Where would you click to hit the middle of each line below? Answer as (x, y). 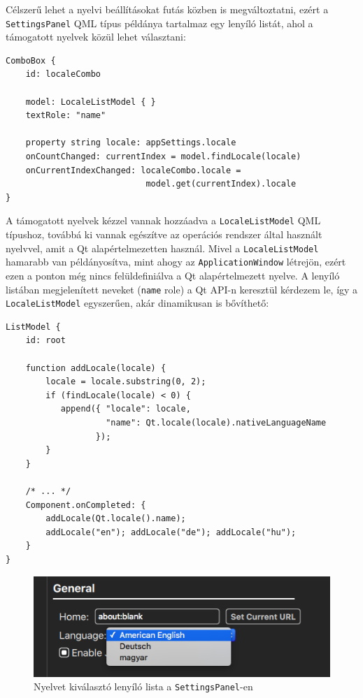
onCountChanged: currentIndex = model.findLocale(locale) (163, 157)
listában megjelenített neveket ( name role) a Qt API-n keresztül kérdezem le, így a (182, 289)
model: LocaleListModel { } (91, 102)
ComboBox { (31, 60)
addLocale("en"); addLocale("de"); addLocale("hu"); (171, 532)
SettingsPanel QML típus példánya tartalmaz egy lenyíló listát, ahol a (159, 23)
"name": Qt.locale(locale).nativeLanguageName (216, 423)
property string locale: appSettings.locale (131, 143)
